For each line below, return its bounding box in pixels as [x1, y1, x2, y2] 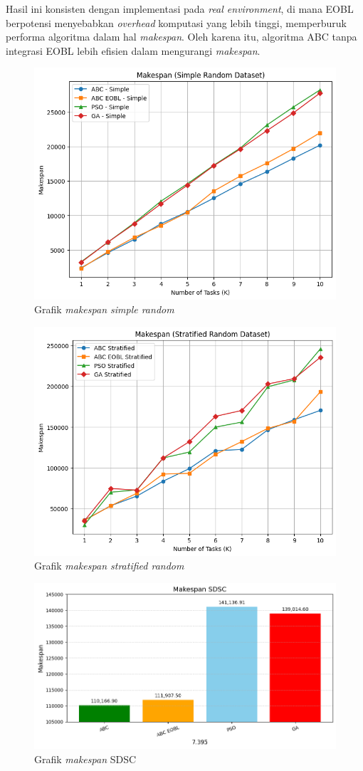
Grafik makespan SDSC [34, 751, 137, 766]
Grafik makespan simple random [34, 302, 174, 317]
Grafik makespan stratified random [34, 558, 184, 573]
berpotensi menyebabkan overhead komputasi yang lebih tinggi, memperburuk [6, 15, 347, 30]
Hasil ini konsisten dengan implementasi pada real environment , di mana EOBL [6, 1, 354, 16]
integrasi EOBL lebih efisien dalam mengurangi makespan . [6, 43, 261, 58]
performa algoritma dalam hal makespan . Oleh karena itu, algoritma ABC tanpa [6, 29, 357, 44]
